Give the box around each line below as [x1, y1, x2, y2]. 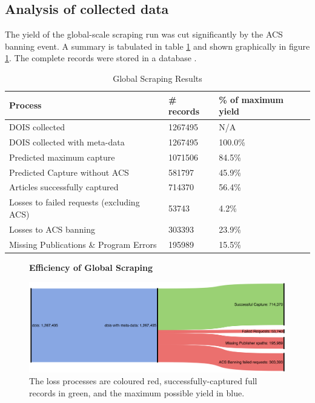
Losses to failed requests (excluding [9, 196, 140, 208]
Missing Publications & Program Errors [9, 238, 157, 250]
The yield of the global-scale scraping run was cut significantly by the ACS [5, 28, 283, 41]
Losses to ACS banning [9, 222, 95, 235]
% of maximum [219, 93, 283, 105]
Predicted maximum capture [9, 150, 115, 163]
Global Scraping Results [113, 72, 202, 84]
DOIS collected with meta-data [9, 135, 125, 148]
